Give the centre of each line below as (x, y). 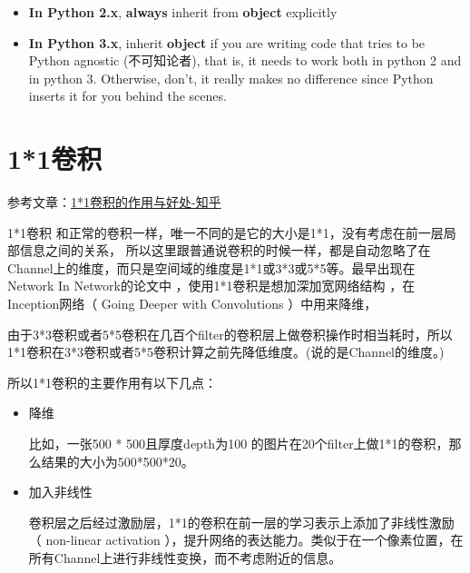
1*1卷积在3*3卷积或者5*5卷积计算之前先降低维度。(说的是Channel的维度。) (226, 352)
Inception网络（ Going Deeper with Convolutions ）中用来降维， (192, 304)
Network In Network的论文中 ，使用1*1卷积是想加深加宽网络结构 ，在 (211, 286)
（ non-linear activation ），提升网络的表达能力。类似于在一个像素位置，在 (246, 540)
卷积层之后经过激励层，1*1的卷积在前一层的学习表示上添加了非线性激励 (241, 522)
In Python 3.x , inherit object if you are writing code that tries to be (227, 42)
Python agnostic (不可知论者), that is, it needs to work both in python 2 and (245, 60)
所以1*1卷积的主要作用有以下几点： (112, 382)
